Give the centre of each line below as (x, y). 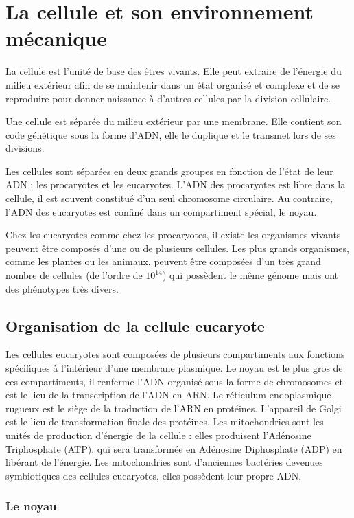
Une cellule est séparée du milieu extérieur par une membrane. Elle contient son (174, 121)
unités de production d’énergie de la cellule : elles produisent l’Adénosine (158, 435)
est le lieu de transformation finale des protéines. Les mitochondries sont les (165, 421)
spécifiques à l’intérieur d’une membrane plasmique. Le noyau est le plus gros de (174, 368)
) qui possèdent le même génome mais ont (250, 275)
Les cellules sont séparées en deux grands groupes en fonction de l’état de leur (169, 171)
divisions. (25, 148)
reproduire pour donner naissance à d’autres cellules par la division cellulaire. (168, 98)
